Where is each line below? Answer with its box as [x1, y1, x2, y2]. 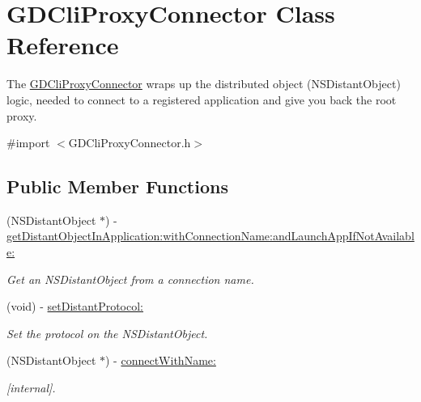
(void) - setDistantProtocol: [6, 298, 143, 315]
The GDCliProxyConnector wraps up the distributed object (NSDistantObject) [6, 75, 401, 92]
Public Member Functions [6, 174, 228, 199]
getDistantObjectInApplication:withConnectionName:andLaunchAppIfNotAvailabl [6, 227, 415, 244]
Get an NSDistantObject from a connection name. [6, 270, 254, 287]
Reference [6, 28, 119, 61]
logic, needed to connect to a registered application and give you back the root [6, 91, 397, 108]
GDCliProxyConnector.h [68, 134, 191, 151]
